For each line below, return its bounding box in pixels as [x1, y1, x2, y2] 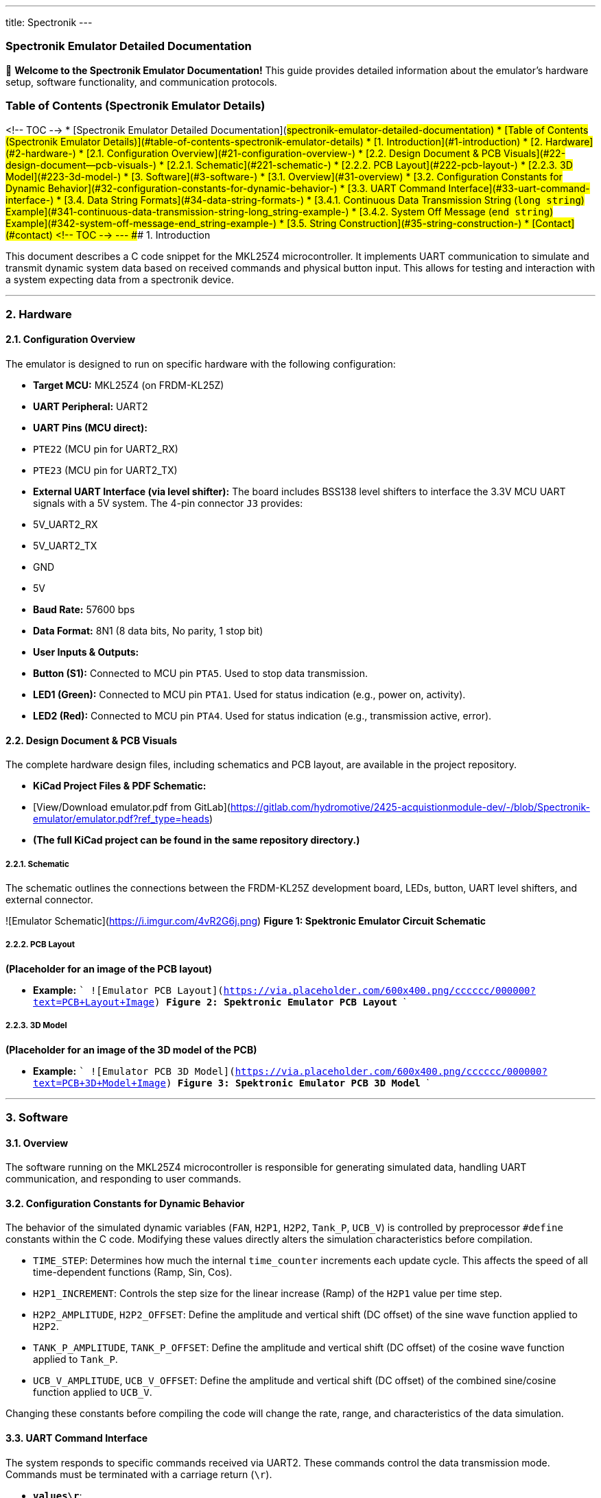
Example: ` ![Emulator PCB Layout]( [33, 984, 224, 996]
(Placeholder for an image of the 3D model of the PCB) [5, 1043, 257, 1056]
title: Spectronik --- [5, 16, 93, 28]
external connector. [5, 894, 93, 906]
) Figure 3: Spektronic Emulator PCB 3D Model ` [165, 1076, 429, 1089]
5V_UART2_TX [33, 540, 97, 552]
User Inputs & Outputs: [33, 646, 139, 658]
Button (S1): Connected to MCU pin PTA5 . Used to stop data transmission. [33, 667, 368, 680]
